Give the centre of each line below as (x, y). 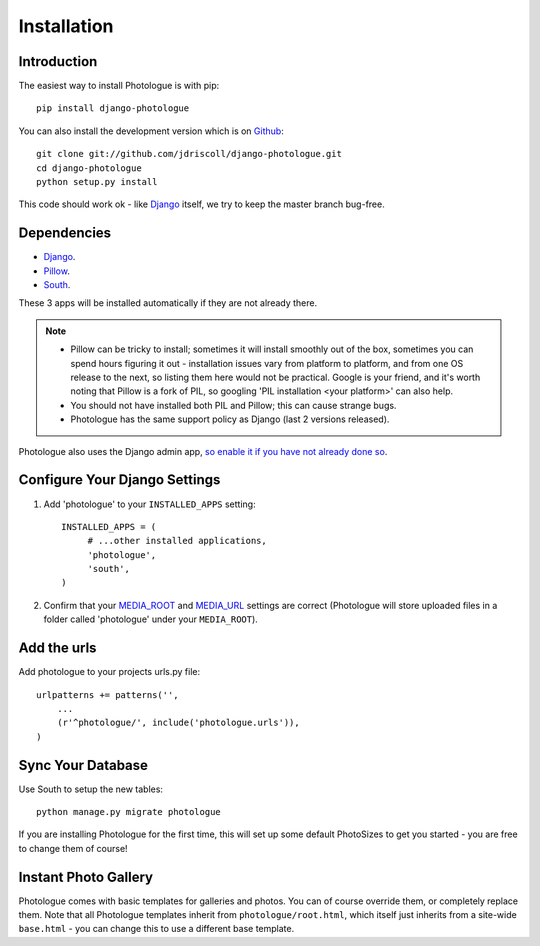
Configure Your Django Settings (119, 480)
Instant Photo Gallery (86, 876)
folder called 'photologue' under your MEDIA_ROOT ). (151, 619)
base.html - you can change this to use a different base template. (156, 929)
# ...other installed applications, (177, 541)
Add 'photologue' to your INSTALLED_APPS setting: (149, 504)
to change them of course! (73, 848)
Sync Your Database (83, 765)
